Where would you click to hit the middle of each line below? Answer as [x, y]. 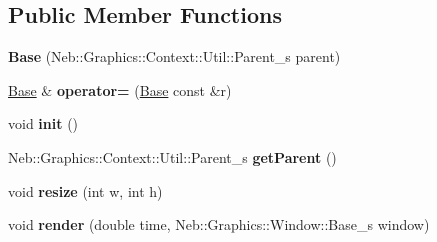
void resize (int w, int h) [85, 190]
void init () [43, 123]
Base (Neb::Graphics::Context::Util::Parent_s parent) [174, 56]
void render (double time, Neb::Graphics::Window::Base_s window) [219, 224]
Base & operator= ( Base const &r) [120, 89]
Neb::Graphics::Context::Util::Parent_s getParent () [172, 156]
